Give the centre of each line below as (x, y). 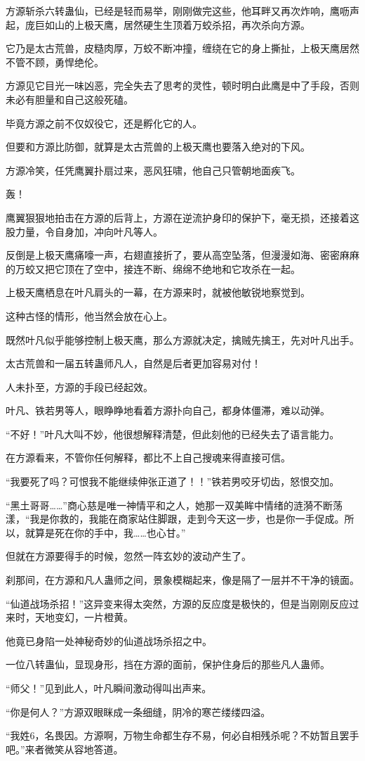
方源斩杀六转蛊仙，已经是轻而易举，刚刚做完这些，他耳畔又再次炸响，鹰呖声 (182, 11)
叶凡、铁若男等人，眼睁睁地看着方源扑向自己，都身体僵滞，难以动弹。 (168, 410)
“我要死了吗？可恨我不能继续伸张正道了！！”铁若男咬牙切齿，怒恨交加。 (173, 481)
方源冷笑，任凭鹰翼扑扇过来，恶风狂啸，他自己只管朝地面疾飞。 (153, 170)
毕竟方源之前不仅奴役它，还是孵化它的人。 (104, 123)
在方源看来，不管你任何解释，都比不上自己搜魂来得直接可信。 (148, 458)
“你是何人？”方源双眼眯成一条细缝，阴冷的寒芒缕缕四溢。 (138, 711)
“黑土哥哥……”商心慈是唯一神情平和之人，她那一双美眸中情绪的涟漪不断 (169, 505)
